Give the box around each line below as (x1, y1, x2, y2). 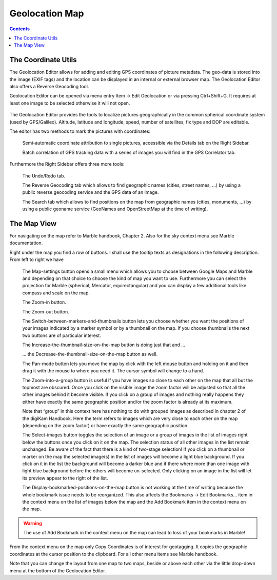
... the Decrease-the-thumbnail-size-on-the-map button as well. (22, 351, 158, 357)
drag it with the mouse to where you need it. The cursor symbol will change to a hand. (22, 368, 205, 374)
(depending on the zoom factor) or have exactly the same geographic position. (22, 422, 189, 428)
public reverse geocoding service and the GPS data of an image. (22, 189, 159, 195)
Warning (23, 520, 42, 526)
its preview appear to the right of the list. (22, 475, 108, 481)
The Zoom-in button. (22, 299, 66, 305)
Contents (9, 26, 30, 32)
